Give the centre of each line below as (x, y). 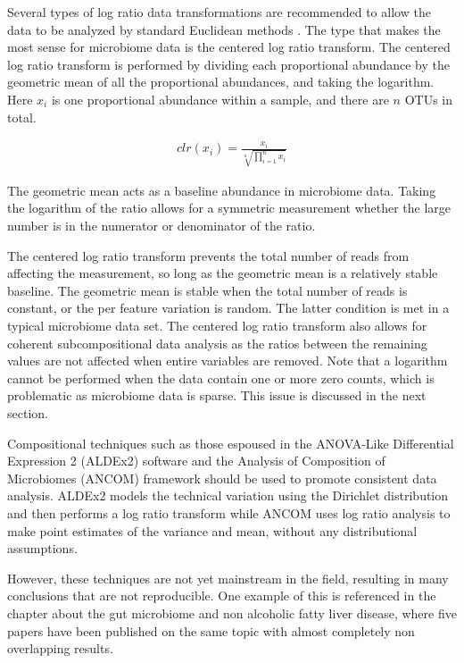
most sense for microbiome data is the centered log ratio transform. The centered (229, 47)
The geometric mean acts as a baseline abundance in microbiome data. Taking (222, 190)
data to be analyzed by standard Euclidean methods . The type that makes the (224, 29)
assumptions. (42, 548)
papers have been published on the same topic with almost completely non (211, 630)
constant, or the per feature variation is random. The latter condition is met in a (228, 308)
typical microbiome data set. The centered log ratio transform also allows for (217, 325)
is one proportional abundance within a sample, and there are (220, 99)
